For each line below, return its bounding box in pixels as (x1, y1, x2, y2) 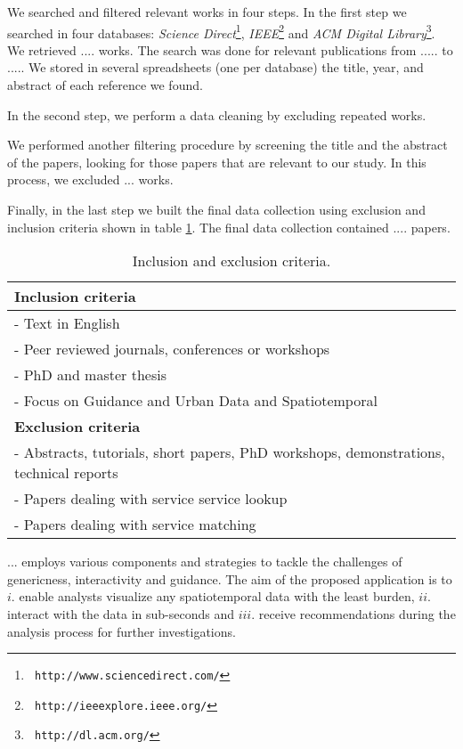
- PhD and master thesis (14, 364, 167, 386)
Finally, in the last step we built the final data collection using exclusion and (7, 200, 426, 218)
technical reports (14, 462, 118, 484)
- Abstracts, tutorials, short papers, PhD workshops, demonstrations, (14, 442, 445, 463)
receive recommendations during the (258, 604, 456, 623)
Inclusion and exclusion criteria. (132, 250, 331, 272)
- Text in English (14, 313, 120, 334)
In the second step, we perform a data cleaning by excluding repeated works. (7, 105, 426, 124)
